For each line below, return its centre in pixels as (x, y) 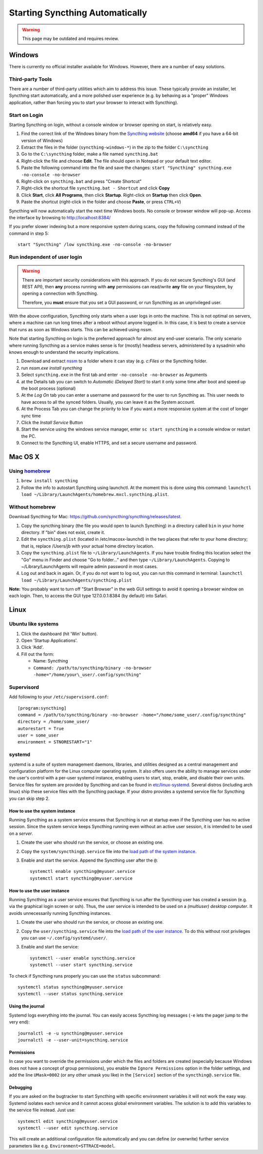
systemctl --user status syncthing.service (70, 994)
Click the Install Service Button (52, 422)
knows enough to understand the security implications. (64, 352)
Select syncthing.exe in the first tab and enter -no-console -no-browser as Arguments (114, 375)
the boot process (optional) (48, 388)
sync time (31, 416)
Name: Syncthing (51, 661)
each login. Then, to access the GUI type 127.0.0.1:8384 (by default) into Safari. (88, 596)
